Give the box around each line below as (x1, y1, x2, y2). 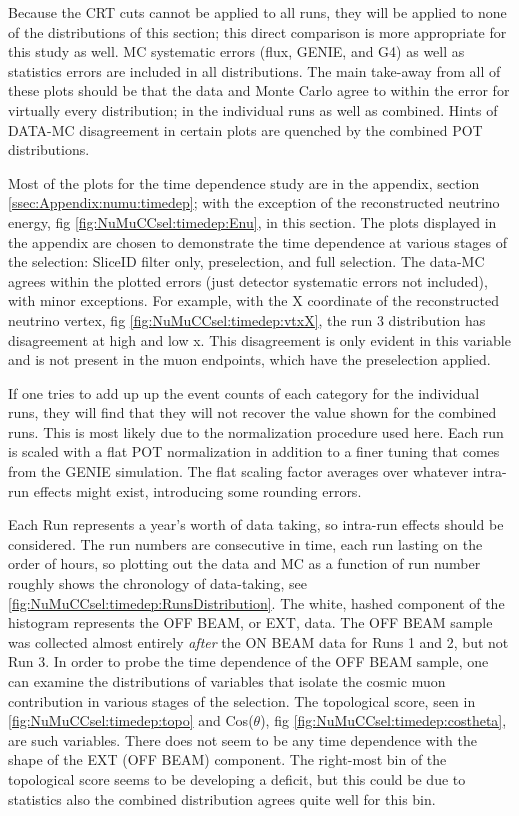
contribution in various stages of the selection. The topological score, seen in (8, 690, 476, 711)
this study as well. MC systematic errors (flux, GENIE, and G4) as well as (8, 41, 465, 62)
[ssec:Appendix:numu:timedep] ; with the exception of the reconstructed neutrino (8, 192, 500, 213)
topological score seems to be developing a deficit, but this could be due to (8, 768, 466, 789)
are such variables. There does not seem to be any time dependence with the (8, 729, 477, 750)
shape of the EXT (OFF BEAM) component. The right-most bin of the (8, 749, 447, 770)
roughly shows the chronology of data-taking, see (8, 573, 307, 594)
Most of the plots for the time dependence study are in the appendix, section (8, 172, 480, 193)
